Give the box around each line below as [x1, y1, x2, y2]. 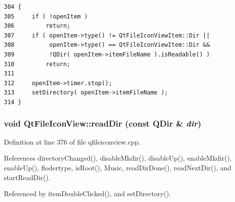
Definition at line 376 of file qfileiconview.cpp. [4, 136, 140, 147]
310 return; [4, 60, 71, 68]
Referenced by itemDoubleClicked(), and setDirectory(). [4, 188, 171, 199]
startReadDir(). [4, 172, 51, 182]
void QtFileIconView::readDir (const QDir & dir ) [4, 117, 201, 129]
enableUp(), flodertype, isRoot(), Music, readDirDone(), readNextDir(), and [4, 162, 232, 172]
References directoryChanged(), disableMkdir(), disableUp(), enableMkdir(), [4, 153, 232, 163]
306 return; [4, 22, 71, 30]
